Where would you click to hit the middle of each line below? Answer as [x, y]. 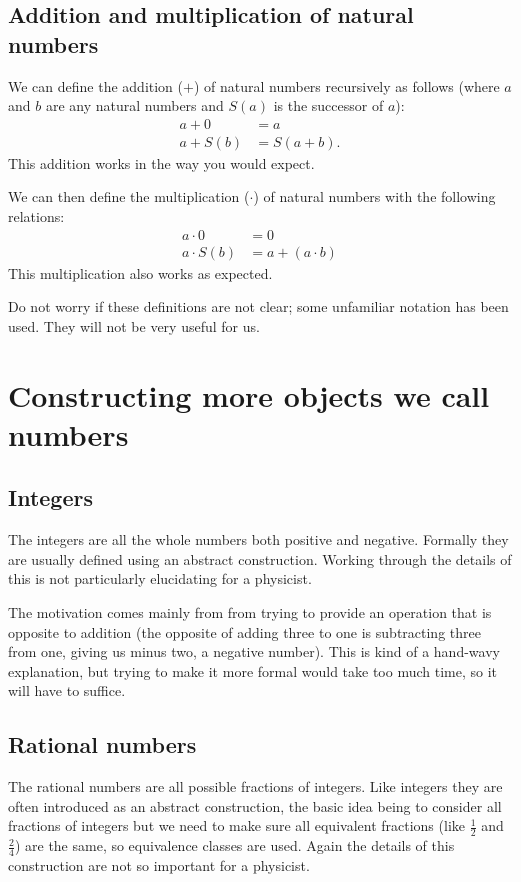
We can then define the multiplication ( [129, 196]
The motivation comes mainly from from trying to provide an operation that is [250, 612]
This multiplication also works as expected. [140, 272]
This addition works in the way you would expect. [161, 162]
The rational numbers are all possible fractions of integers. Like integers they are [255, 786]
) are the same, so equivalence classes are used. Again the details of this [234, 845]
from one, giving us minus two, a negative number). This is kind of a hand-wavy [254, 651]
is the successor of [328, 105]
